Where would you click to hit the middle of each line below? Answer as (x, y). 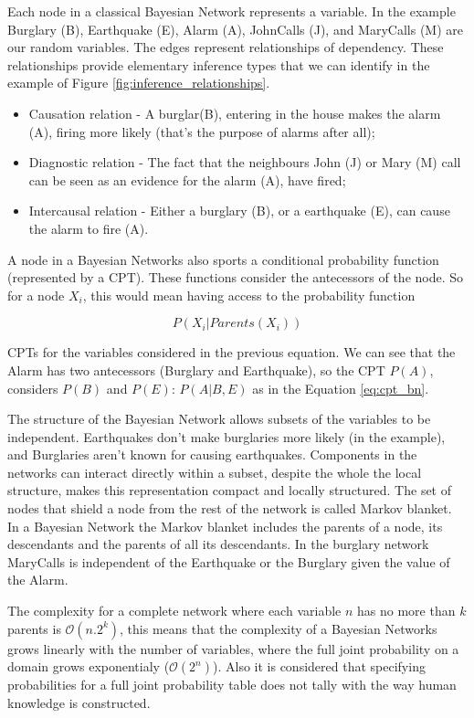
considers (33, 388)
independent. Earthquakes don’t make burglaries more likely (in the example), (226, 436)
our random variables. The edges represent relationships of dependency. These (226, 47)
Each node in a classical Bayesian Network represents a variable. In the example (232, 11)
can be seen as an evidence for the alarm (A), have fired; (187, 179)
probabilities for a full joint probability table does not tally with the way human (232, 685)
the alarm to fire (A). (89, 228)
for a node (36, 295)
